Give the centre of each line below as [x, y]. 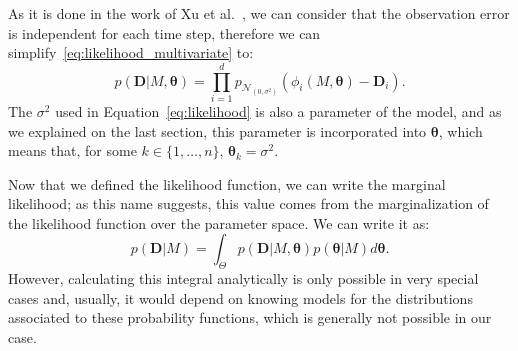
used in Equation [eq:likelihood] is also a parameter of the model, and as [278, 110]
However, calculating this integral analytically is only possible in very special [243, 278]
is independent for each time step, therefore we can [164, 32]
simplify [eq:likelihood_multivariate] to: [131, 52]
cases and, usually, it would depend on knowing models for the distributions [240, 297]
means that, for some [72, 150]
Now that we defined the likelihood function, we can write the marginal [227, 183]
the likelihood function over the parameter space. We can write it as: [219, 222]
